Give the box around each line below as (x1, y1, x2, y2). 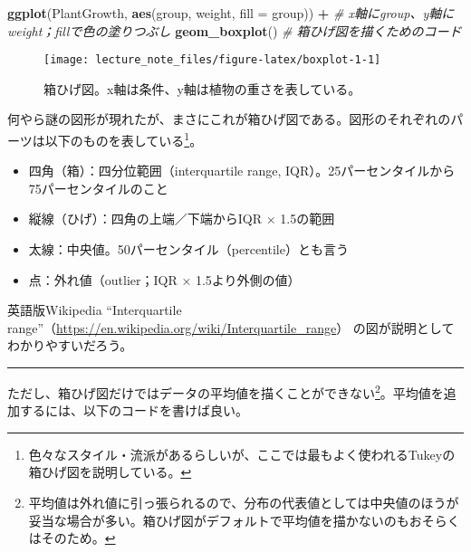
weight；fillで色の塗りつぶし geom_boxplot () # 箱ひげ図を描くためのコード (7, 21, 462, 40)
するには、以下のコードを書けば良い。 (19, 401, 248, 420)
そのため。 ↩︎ (41, 528, 116, 547)
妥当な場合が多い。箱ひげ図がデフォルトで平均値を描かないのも (28, 510, 409, 529)
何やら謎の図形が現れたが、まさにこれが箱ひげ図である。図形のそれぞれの (7, 109, 451, 128)
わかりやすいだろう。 (7, 336, 133, 355)
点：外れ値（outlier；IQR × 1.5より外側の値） (28, 270, 301, 289)
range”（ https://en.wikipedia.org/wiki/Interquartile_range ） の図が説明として (7, 318, 455, 337)
